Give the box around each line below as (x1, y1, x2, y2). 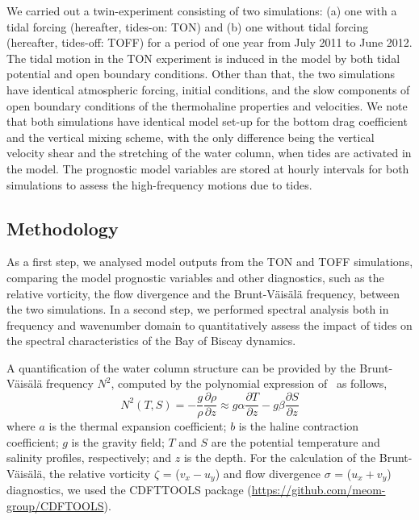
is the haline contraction (238, 418, 359, 435)
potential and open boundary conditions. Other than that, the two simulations (6, 65, 396, 82)
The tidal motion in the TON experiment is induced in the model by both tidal (6, 49, 400, 66)
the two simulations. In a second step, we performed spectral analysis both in (6, 301, 389, 318)
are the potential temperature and (211, 433, 380, 450)
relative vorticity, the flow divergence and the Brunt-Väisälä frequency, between (6, 285, 400, 302)
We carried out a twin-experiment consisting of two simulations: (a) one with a (6, 2, 397, 19)
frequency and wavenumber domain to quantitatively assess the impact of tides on (6, 316, 413, 333)
